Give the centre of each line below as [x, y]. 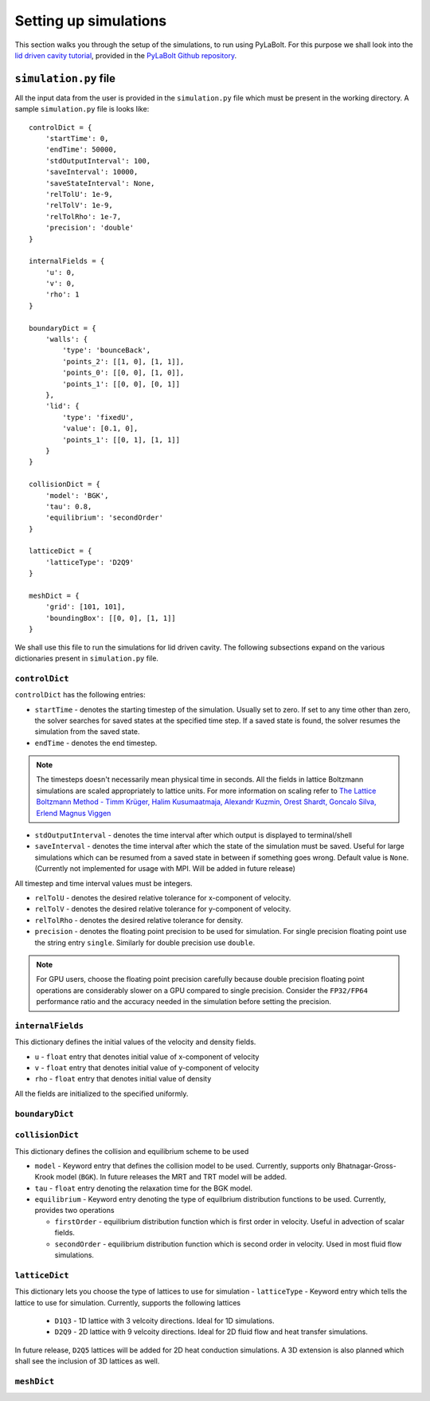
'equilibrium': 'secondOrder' [104, 518]
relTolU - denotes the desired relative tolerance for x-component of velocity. [163, 897]
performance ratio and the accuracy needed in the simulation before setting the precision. [184, 1002]
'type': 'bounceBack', [107, 350]
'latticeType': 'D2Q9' [90, 562]
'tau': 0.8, [68, 506]
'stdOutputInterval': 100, [98, 161]
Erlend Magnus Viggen [74, 813]
